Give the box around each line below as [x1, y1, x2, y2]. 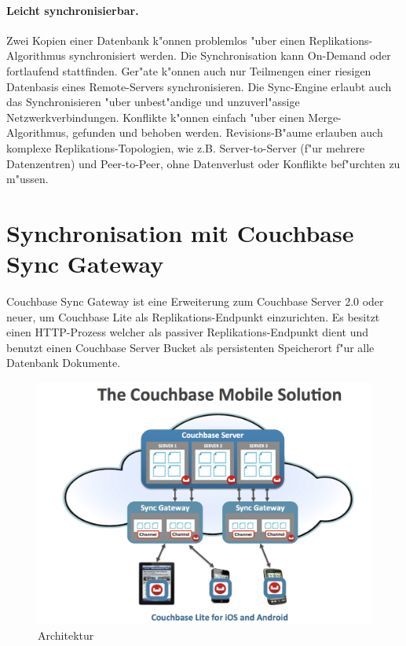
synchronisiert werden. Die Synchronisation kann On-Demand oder [69, 47, 391, 64]
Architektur [38, 627, 94, 644]
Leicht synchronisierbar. [6, 2, 139, 18]
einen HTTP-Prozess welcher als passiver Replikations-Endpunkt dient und [6, 324, 369, 340]
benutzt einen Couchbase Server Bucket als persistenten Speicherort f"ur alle [6, 339, 375, 355]
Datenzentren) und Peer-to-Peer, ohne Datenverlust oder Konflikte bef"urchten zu [6, 155, 401, 171]
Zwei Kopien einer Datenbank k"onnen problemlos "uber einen [6, 31, 305, 48]
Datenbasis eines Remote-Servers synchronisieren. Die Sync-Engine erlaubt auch [6, 78, 392, 94]
